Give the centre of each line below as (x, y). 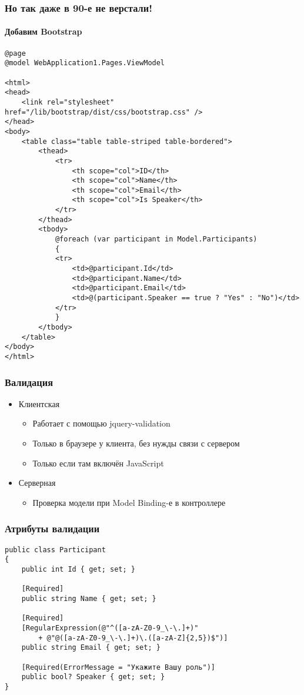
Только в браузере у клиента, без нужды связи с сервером (136, 443)
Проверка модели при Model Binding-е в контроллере (129, 502)
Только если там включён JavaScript (98, 463)
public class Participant (55, 550)
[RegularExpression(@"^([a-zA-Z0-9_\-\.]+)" (110, 628)
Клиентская (39, 403)
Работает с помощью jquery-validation (101, 423)
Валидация (29, 382)
